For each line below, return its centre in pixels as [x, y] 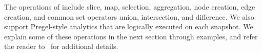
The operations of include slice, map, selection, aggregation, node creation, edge [130, 7]
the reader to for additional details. [61, 46]
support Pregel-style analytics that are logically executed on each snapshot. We [129, 26]
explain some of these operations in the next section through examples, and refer [131, 36]
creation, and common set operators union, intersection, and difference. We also [129, 16]
